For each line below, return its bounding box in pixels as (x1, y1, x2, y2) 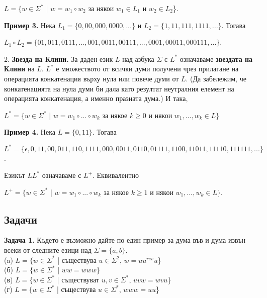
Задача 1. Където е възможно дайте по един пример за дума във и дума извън (4, 235, 245, 245)
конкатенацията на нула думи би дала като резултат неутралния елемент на (4, 83, 234, 93)
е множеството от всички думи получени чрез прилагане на (56, 63, 239, 74)
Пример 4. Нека (4, 127, 55, 137)
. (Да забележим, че (186, 73, 246, 83)
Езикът (4, 170, 25, 180)
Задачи (4, 211, 37, 227)
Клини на (4, 63, 35, 74)
